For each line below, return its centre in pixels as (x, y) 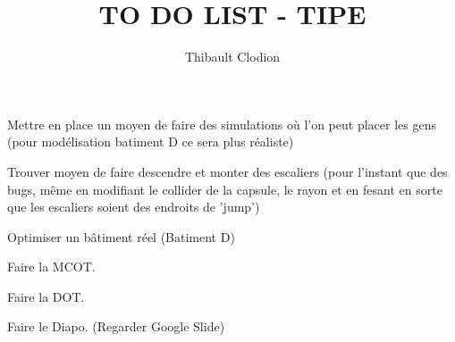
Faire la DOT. (46, 296)
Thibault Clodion (232, 57)
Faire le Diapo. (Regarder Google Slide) (116, 326)
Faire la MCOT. (51, 267)
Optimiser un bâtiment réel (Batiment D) (121, 236)
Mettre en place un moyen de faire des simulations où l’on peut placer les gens (222, 124)
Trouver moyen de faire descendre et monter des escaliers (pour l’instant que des (227, 171)
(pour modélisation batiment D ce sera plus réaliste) (151, 142)
